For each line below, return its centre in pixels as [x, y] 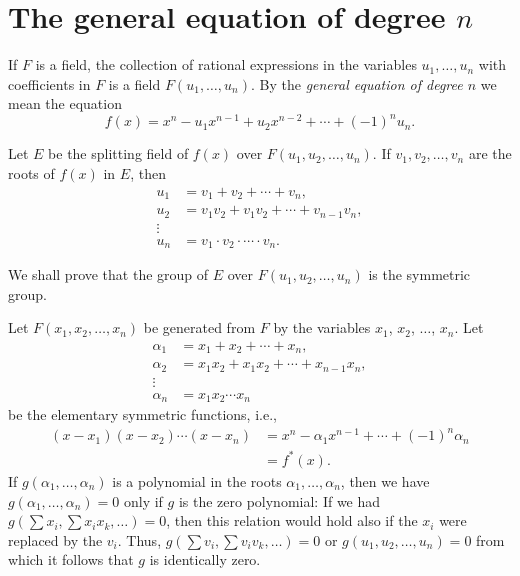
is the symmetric [419, 274]
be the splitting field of [118, 153]
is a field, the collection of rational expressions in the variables [226, 64]
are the [490, 153]
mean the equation [65, 103]
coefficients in [49, 83]
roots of [31, 173]
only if [143, 500]
